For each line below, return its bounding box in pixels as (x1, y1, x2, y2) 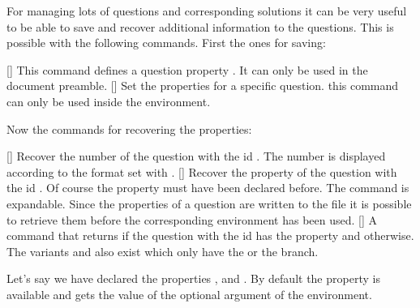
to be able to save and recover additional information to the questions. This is (6, 18, 394, 35)
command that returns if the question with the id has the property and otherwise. (6, 227, 414, 244)
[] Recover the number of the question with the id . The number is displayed (6, 148, 386, 165)
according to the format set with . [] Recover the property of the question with (6, 163, 397, 180)
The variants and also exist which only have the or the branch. (6, 242, 319, 259)
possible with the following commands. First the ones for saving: (6, 34, 326, 51)
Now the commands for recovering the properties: (6, 120, 252, 137)
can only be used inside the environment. (6, 92, 211, 109)
